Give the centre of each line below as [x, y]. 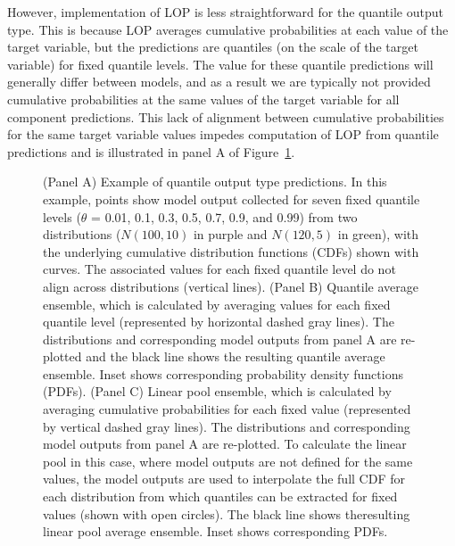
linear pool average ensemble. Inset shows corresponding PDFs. [215, 531]
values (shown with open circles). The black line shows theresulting [227, 513]
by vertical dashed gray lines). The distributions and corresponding [227, 426]
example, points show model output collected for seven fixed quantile [232, 199]
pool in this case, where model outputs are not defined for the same [228, 461]
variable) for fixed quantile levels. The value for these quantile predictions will [220, 64]
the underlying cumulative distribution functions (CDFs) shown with [231, 251]
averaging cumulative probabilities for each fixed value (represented [227, 409]
